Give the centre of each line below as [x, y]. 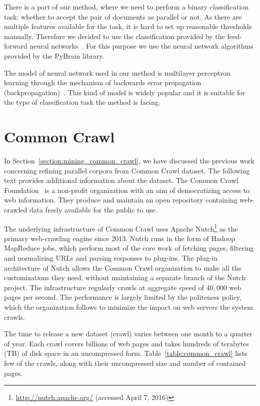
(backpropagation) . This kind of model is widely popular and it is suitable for [125, 92]
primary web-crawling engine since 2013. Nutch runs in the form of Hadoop [119, 238]
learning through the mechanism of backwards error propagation [103, 82]
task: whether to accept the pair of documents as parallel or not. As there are [123, 16]
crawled [16, 210]
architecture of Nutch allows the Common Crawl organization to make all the [123, 267]
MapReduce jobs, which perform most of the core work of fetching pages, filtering [129, 248]
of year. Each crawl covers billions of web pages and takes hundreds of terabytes [127, 343]
